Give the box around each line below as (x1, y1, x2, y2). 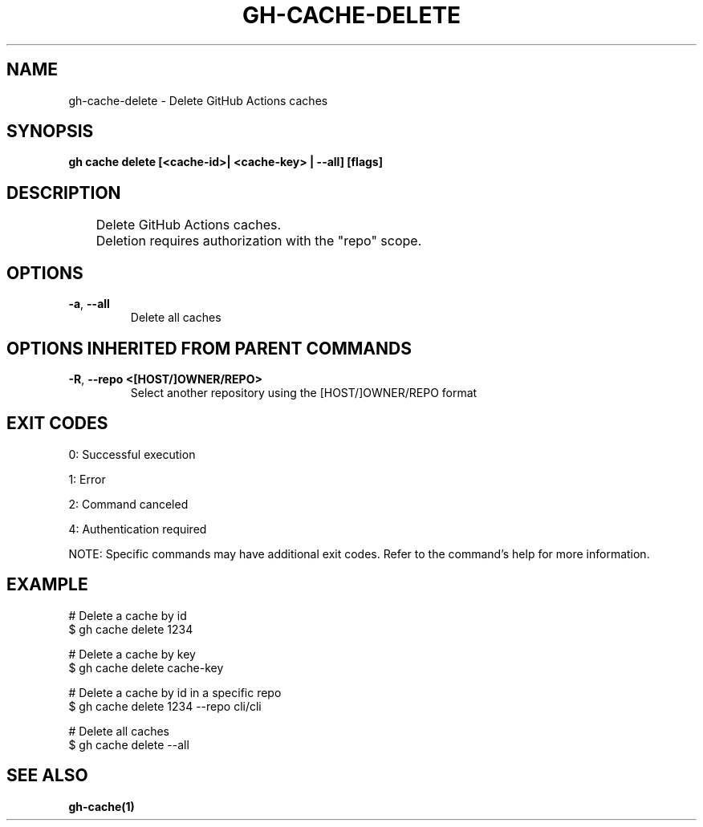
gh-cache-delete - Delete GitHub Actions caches (68, 93, 328, 107)
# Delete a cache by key (68, 647, 196, 661)
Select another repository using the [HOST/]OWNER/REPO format (130, 385, 477, 399)
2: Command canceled (68, 497, 189, 511)
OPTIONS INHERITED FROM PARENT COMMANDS (6, 338, 412, 359)
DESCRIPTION (6, 182, 121, 203)
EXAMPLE (6, 574, 88, 595)
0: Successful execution (68, 447, 196, 461)
